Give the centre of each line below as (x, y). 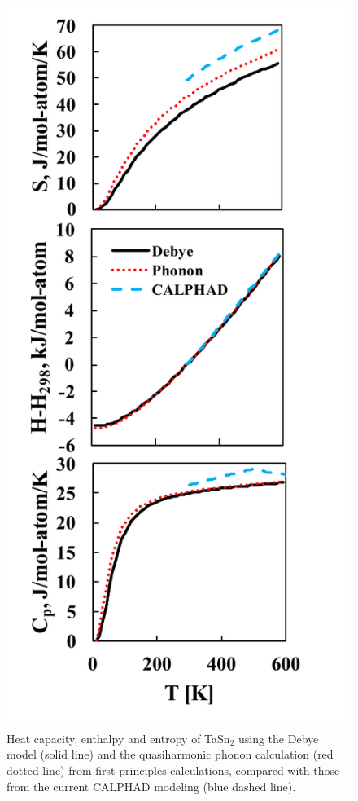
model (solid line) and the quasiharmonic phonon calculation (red (170, 754)
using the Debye (278, 738)
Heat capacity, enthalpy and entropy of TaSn (118, 738)
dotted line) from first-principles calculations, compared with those (173, 770)
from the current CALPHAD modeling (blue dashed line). (151, 786)
